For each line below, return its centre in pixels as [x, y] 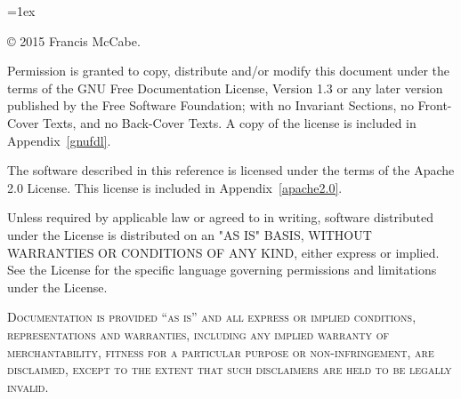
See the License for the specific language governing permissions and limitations [222, 270]
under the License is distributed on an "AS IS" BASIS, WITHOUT [190, 234]
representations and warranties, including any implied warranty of [198, 334]
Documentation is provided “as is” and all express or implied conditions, [212, 317]
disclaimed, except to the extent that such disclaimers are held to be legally [230, 369]
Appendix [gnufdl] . [59, 140]
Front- [435, 105]
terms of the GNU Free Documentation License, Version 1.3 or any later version [225, 88]
